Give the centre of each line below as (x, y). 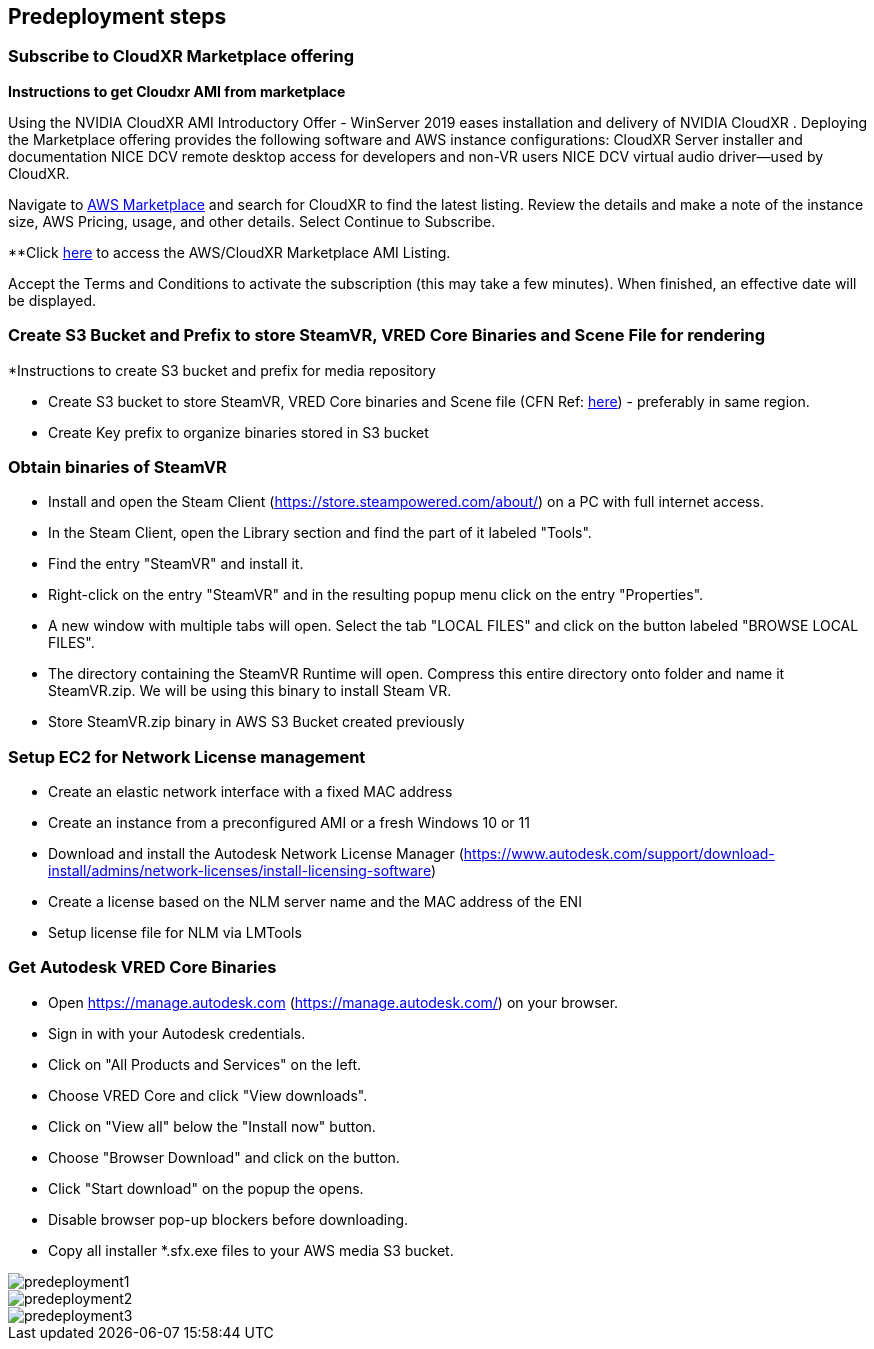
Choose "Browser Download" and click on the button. (224, 1157)
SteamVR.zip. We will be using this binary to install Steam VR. (250, 691)
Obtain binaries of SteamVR (117, 466)
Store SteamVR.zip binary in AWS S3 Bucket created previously (256, 722)
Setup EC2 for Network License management (187, 756)
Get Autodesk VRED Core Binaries (142, 967)
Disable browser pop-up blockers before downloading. (228, 1219)
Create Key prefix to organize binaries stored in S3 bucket (238, 432)
